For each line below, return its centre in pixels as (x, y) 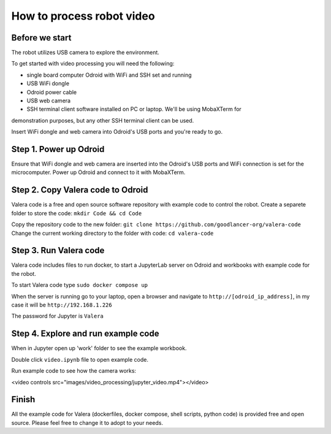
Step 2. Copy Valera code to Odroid (80, 190)
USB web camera (48, 101)
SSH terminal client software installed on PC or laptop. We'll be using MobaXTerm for (134, 109)
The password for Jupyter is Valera (58, 316)
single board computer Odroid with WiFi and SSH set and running (109, 75)
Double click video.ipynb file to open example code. (80, 359)
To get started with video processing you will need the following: (93, 64)
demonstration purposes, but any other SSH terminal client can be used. (103, 120)
